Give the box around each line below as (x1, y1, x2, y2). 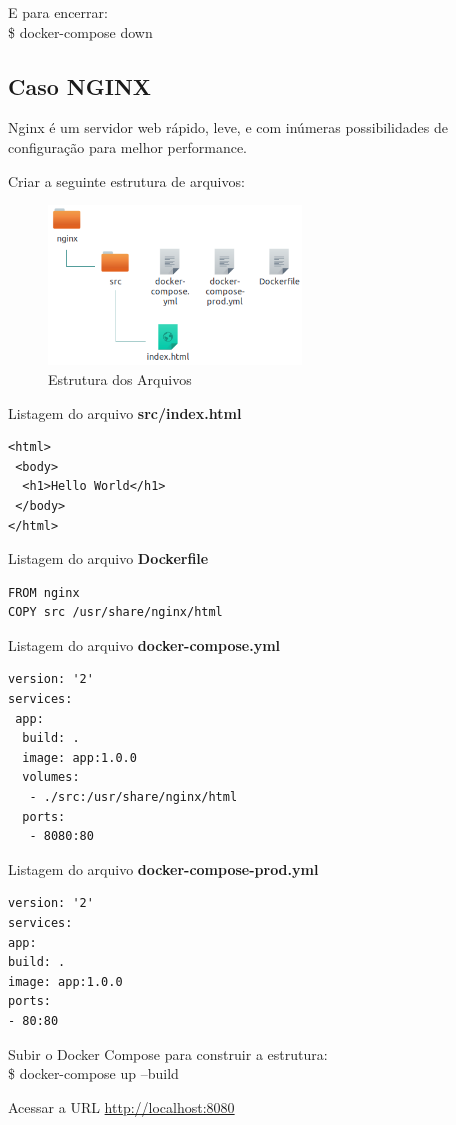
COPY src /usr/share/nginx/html (8, 605, 223, 620)
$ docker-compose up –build (8, 1063, 179, 1084)
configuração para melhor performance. (8, 136, 247, 157)
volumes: (22, 770, 80, 785)
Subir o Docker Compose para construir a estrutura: (8, 1043, 328, 1064)
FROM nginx (8, 585, 80, 600)
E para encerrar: (8, 2, 108, 22)
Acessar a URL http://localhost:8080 (8, 1096, 235, 1117)
